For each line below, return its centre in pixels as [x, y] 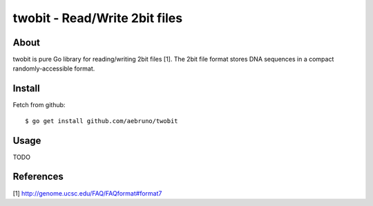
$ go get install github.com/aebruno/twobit [102, 121]
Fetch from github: [39, 105]
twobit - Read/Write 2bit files [98, 18]
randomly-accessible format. [54, 68]
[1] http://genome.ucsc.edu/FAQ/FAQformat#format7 [87, 193]
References [38, 177]
